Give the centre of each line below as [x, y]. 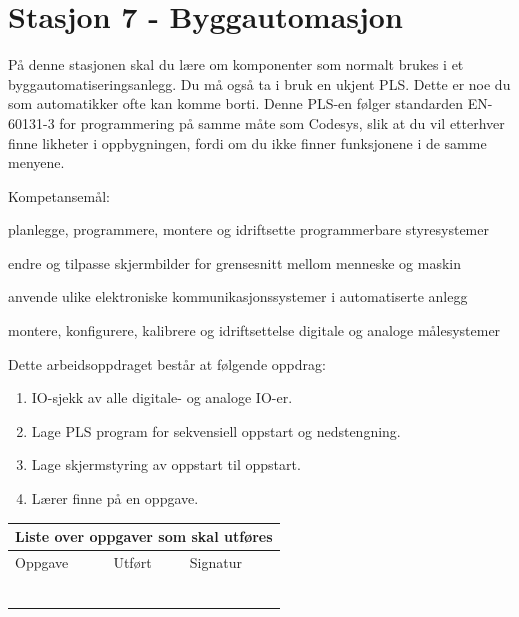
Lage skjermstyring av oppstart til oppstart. [166, 464]
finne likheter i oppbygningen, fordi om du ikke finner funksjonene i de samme [247, 142]
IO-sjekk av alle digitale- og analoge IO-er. [162, 397]
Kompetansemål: [59, 195]
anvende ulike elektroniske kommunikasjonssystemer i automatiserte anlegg [238, 296]
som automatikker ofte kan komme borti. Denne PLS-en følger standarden [236, 103]
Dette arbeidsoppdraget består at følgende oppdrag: [167, 363]
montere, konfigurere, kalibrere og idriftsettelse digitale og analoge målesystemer [254, 330]
